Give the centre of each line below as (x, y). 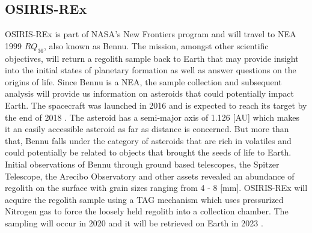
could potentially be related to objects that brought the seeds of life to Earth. (148, 152)
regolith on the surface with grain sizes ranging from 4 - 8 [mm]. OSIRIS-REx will (156, 188)
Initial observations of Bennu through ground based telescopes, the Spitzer (142, 164)
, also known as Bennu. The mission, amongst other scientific (156, 45)
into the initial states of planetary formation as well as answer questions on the (151, 70)
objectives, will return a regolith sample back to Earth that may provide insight (152, 58)
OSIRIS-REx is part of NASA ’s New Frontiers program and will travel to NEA (151, 34)
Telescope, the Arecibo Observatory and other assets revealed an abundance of (150, 176)
